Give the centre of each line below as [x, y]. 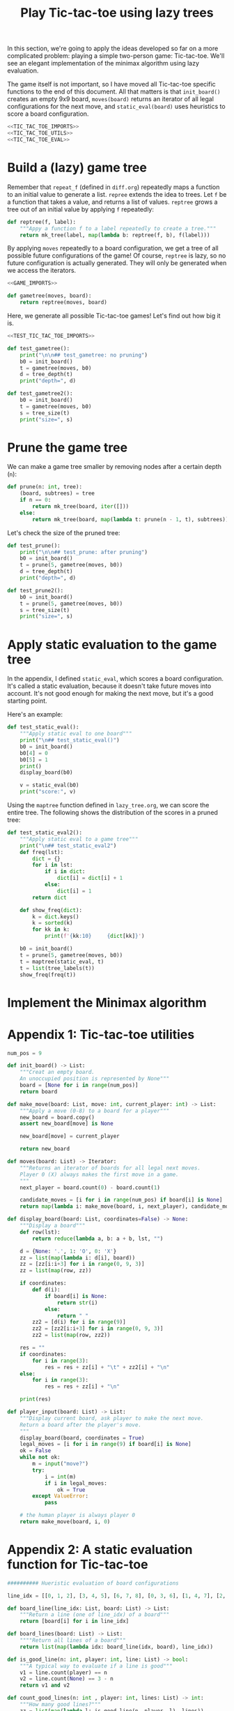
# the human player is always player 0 [78, 1516]
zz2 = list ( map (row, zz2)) [71, 1335]
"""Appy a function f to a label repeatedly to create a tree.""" [118, 228]
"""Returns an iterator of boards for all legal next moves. [110, 1168]
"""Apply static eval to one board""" [76, 734]
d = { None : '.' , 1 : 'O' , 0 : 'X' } [68, 1251]
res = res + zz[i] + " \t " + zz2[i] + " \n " [107, 1367]
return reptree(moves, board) [64, 302]
